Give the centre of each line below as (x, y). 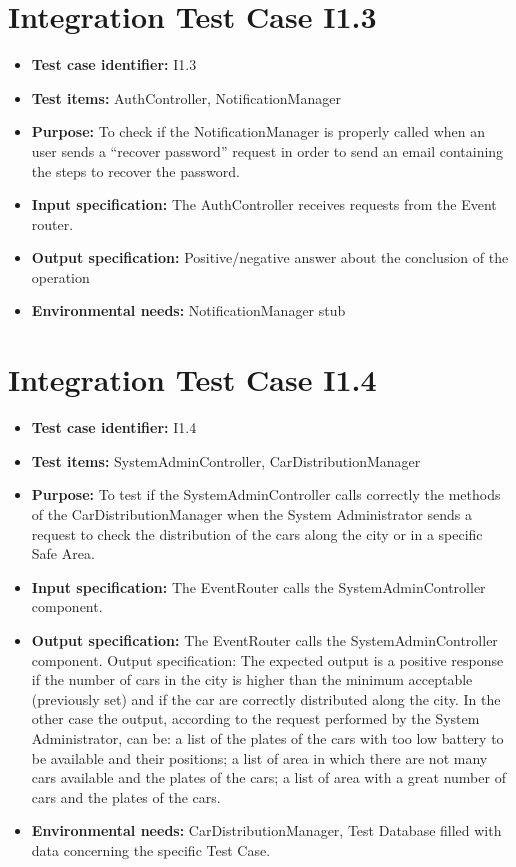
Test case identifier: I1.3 (114, 64)
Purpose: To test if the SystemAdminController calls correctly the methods (266, 494)
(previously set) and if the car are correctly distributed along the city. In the (266, 698)
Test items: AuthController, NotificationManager (186, 97)
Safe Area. (63, 553)
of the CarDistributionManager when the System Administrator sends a (252, 513)
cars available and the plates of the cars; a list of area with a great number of (268, 777)
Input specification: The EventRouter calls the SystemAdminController (258, 586)
